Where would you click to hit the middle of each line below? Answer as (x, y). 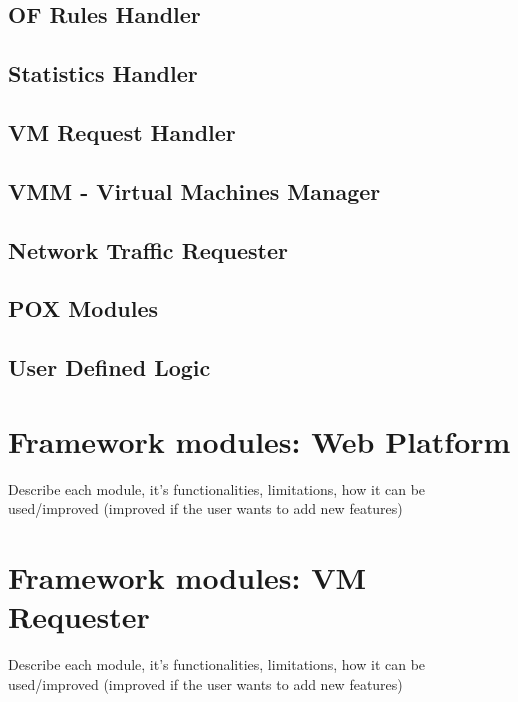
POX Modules (83, 308)
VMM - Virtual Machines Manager (194, 190)
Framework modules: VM (187, 576)
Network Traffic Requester (148, 249)
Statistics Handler (103, 73)
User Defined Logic (109, 367)
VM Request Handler (122, 131)
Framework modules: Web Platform (259, 440)
